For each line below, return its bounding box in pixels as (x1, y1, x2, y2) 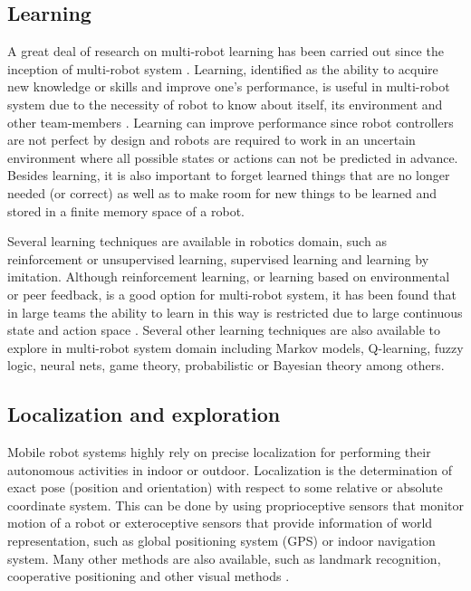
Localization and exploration (7, 400, 281, 428)
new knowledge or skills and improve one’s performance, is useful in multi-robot (7, 77, 450, 96)
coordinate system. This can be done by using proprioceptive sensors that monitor (7, 495, 464, 514)
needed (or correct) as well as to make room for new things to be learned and (7, 183, 437, 202)
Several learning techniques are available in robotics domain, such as (7, 232, 387, 251)
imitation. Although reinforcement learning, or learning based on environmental (7, 267, 450, 286)
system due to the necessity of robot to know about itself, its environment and (7, 94, 443, 113)
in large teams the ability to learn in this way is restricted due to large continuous (7, 302, 463, 321)
